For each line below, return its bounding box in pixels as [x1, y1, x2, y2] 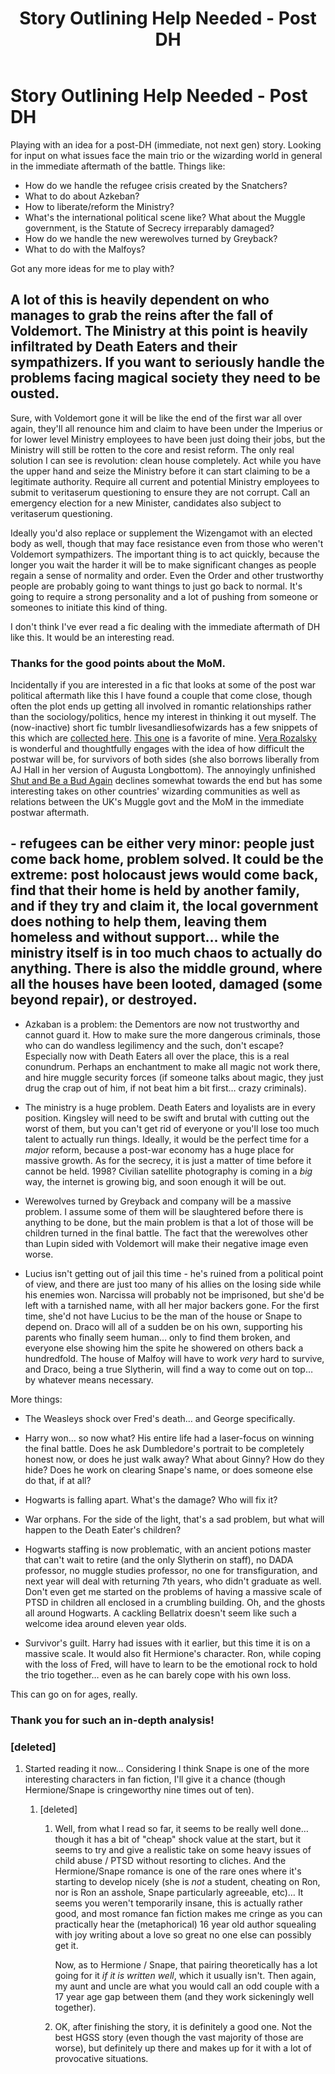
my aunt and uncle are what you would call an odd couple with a [54, 1980, 320, 1992]
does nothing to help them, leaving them [10, 913, 268, 931]
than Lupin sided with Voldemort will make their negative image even [24, 1237, 309, 1249]
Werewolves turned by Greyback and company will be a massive [24, 1195, 292, 1207]
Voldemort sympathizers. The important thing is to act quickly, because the [10, 548, 320, 560]
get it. [54, 1940, 79, 1952]
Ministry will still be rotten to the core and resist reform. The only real [10, 443, 295, 456]
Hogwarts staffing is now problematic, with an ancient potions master [24, 1543, 312, 1555]
